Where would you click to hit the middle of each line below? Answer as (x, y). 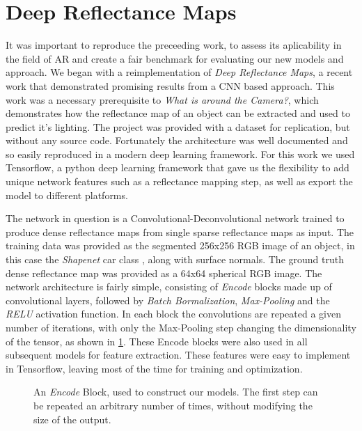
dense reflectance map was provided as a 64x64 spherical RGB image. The (164, 273)
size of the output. (72, 419)
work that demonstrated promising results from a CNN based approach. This (170, 85)
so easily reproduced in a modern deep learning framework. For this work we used (180, 154)
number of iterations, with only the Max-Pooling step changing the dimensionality (181, 327)
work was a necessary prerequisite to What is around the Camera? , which (162, 99)
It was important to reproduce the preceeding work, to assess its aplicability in (174, 45)
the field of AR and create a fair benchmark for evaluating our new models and (175, 58)
